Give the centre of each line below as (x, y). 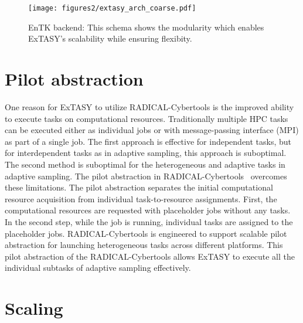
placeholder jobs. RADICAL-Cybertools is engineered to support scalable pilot (146, 233)
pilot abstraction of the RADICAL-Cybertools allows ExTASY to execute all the (150, 256)
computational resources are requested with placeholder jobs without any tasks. (148, 210)
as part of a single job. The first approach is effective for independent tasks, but (148, 141)
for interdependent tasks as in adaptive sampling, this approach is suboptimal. (146, 153)
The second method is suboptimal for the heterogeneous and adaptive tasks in (145, 164)
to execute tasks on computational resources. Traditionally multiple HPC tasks (147, 118)
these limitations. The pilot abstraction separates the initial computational (139, 187)
